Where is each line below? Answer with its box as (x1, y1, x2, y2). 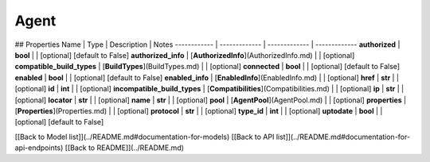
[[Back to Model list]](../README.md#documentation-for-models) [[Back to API (14, 132, 275, 141)
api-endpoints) (14, 143, 64, 152)
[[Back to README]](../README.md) (64, 143, 185, 152)
